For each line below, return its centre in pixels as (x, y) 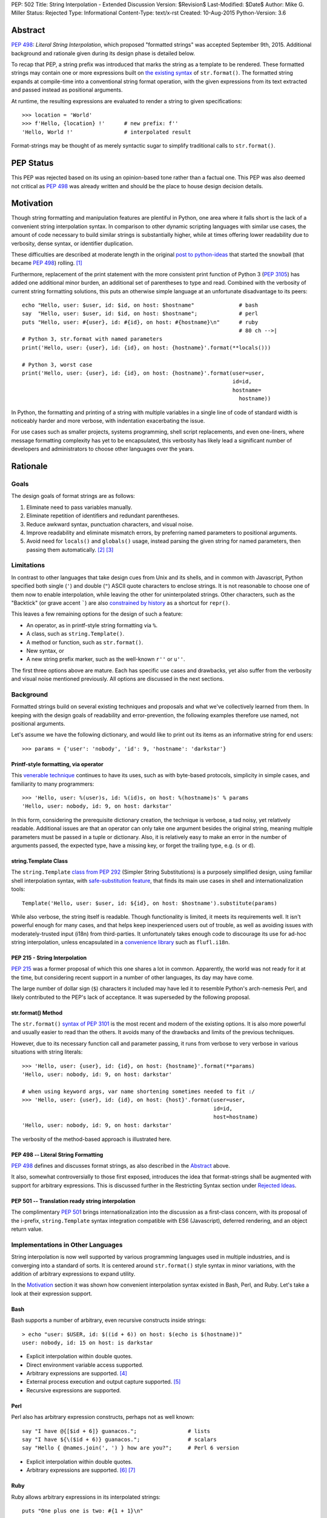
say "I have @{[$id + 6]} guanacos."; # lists (116, 1431)
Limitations (28, 565)
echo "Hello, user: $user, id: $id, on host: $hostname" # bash (140, 305)
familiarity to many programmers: (53, 784)
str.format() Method (37, 1013)
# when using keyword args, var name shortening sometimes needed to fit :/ (139, 1091)
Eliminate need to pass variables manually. (79, 507)
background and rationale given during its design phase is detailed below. (103, 53)
